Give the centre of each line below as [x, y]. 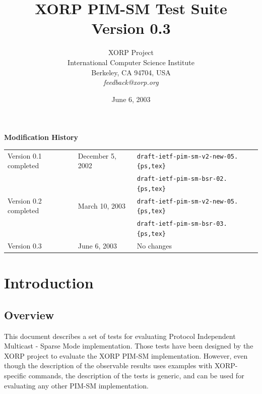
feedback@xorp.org [131, 82]
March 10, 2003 [102, 205]
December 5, [97, 155]
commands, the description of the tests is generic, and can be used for [136, 375]
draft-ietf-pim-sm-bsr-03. [182, 224]
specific [15, 375]
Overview [29, 314]
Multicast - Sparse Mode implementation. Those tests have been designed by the [129, 346]
